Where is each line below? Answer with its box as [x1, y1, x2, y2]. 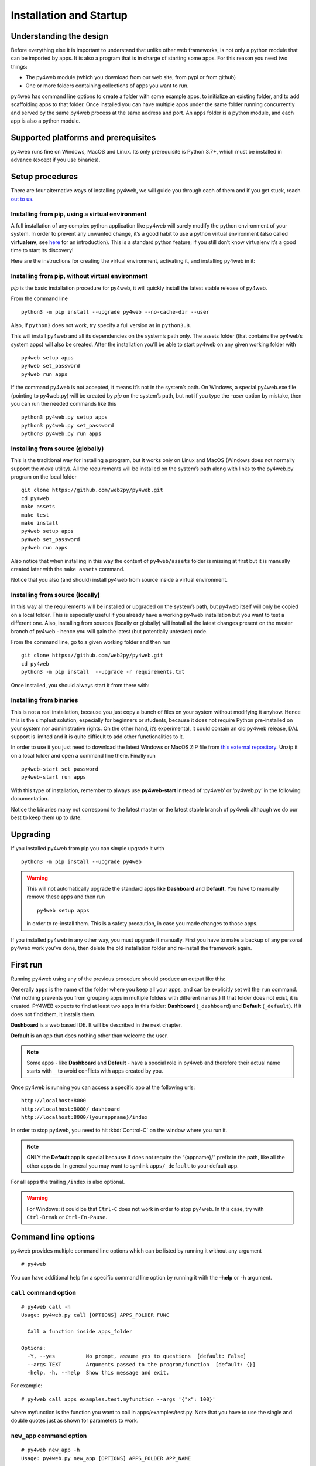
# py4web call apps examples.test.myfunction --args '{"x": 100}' [21, 1396, 216, 1403]
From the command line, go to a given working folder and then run [11, 639, 171, 646]
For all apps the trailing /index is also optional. [11, 1178, 125, 1185]
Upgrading [11, 829, 51, 839]
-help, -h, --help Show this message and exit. [27, 1369, 170, 1376]
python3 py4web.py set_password [21, 422, 114, 429]
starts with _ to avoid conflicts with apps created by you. [26, 1067, 163, 1074]
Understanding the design [11, 31, 108, 41]
